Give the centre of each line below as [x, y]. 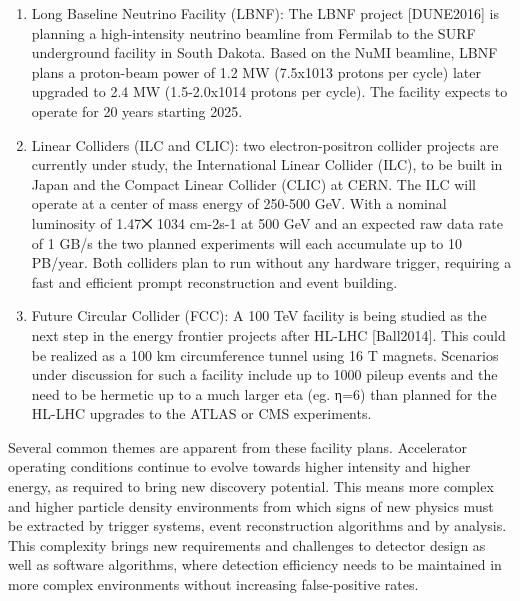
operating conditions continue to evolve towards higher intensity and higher [239, 466]
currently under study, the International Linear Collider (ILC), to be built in [267, 164]
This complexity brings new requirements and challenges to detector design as [247, 544]
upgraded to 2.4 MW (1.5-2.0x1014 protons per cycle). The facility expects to [269, 91]
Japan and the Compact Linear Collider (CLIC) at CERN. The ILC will [253, 183]
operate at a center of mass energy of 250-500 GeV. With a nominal [239, 203]
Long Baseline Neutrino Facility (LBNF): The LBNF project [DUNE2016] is [265, 13]
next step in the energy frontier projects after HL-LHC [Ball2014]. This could [268, 334]
